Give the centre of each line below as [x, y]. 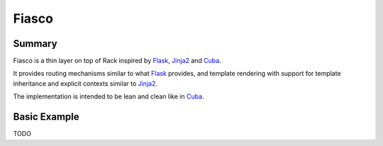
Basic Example [46, 117]
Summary [35, 44]
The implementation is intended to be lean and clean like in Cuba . [109, 96]
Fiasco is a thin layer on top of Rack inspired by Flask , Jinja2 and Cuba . [117, 61]
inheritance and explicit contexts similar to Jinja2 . [85, 83]
